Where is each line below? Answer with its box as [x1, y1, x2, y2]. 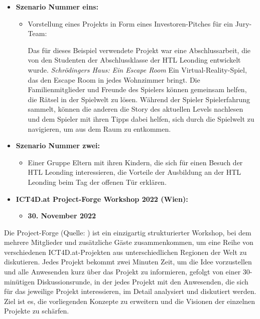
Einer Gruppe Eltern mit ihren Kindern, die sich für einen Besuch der [28, 157, 243, 167]
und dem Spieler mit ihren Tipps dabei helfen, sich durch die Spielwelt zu [28, 113, 254, 124]
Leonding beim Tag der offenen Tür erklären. [28, 176, 167, 187]
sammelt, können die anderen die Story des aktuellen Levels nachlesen [28, 104, 243, 114]
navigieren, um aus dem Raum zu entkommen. [28, 123, 171, 134]
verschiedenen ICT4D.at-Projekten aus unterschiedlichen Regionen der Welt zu [4, 246, 247, 257]
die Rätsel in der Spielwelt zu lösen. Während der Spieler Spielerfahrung [28, 94, 250, 104]
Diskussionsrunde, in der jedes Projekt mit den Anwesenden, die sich [37, 276, 248, 286]
